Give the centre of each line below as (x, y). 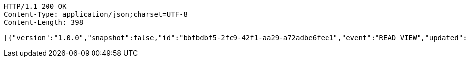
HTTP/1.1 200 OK (35, 6)
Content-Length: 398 (44, 22)
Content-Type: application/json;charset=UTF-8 (96, 14)
